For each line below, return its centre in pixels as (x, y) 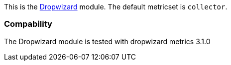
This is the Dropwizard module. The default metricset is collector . (116, 7)
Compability (28, 24)
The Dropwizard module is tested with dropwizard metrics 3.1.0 (107, 41)
